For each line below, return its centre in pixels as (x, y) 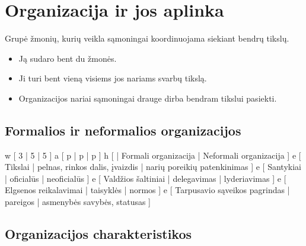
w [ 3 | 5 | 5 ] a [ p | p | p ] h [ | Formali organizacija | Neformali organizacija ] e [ (153, 155)
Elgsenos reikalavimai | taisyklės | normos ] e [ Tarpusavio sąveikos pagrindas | (147, 190)
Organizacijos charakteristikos (98, 234)
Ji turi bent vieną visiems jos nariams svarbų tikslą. (113, 78)
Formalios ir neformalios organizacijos (123, 130)
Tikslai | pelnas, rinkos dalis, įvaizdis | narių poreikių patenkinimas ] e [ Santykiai (153, 167)
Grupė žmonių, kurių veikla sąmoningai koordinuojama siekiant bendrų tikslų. (147, 38)
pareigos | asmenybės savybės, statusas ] (78, 202)
